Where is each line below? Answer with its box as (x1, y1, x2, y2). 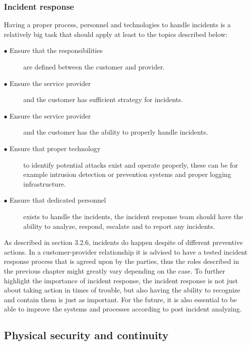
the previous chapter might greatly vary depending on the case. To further (4, 265, 225, 276)
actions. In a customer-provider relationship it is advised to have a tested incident (4, 246, 248, 257)
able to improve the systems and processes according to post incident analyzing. (4, 304, 242, 314)
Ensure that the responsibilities (9, 45, 103, 55)
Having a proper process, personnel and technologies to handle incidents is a (4, 19, 231, 30)
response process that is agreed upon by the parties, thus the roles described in (4, 256, 239, 266)
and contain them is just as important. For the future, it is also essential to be (4, 294, 237, 304)
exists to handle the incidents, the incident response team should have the (23, 211, 243, 221)
